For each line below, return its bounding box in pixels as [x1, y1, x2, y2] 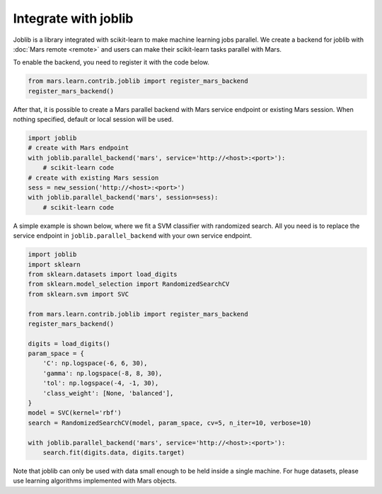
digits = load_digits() [28, 340, 111, 347]
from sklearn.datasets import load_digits [28, 270, 178, 278]
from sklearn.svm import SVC [28, 290, 129, 298]
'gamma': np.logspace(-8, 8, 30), [42, 369, 163, 377]
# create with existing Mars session [28, 173, 159, 182]
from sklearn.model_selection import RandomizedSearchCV [28, 280, 230, 288]
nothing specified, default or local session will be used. [13, 115, 174, 124]
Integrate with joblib [13, 11, 134, 26]
